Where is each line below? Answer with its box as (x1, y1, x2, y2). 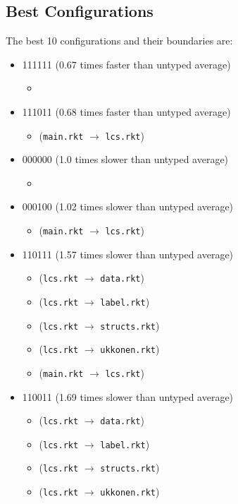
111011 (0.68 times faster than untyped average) (22, 104, 231, 119)
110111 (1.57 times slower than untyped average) (22, 246, 234, 261)
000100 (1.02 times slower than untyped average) (22, 199, 234, 214)
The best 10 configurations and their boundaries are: (6, 33, 233, 48)
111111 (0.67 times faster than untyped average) (22, 56, 231, 71)
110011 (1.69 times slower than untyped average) (22, 389, 234, 404)
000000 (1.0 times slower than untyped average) (22, 152, 229, 167)
